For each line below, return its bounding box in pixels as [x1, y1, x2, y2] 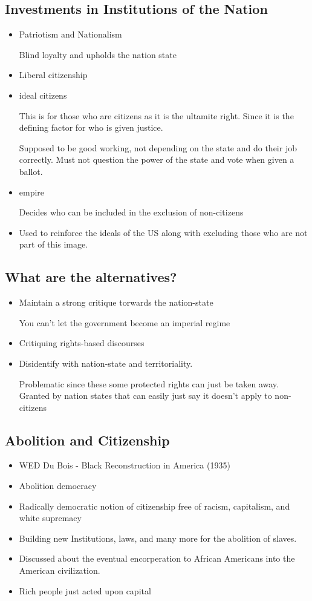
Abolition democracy [19, 479, 97, 492]
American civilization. [19, 564, 100, 577]
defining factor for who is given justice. [19, 121, 163, 134]
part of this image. [19, 238, 88, 251]
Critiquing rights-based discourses [19, 337, 145, 349]
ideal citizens [19, 88, 67, 101]
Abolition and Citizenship [5, 430, 170, 449]
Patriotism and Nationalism [19, 28, 122, 41]
